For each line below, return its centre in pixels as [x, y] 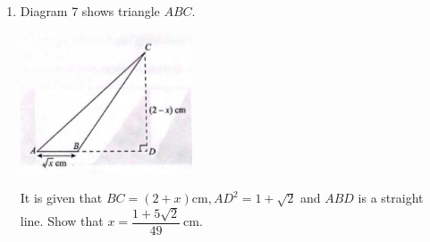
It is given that [61, 198]
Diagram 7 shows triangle [90, 11]
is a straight [391, 198]
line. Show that [62, 221]
